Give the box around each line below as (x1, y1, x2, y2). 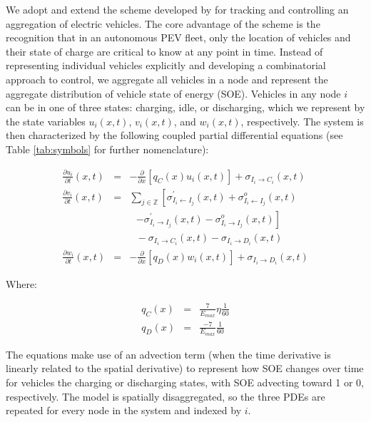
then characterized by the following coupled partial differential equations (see (6, 128, 343, 143)
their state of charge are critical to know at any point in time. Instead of (6, 43, 323, 58)
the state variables (6, 113, 86, 128)
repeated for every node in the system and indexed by (6, 403, 242, 418)
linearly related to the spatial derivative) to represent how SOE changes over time (6, 361, 364, 376)
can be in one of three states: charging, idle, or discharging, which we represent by (6, 100, 365, 115)
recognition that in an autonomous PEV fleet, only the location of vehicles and (6, 30, 351, 45)
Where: (6, 276, 37, 291)
